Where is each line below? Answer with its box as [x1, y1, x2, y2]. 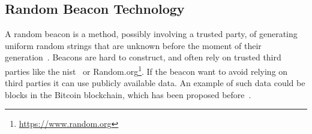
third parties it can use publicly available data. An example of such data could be [5, 77, 305, 89]
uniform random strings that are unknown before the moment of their [5, 39, 262, 51]
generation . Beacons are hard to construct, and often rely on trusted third [5, 51, 281, 63]
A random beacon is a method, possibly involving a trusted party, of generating [5, 28, 298, 40]
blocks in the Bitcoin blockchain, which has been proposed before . [5, 88, 251, 100]
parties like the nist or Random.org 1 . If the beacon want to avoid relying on [5, 63, 288, 77]
